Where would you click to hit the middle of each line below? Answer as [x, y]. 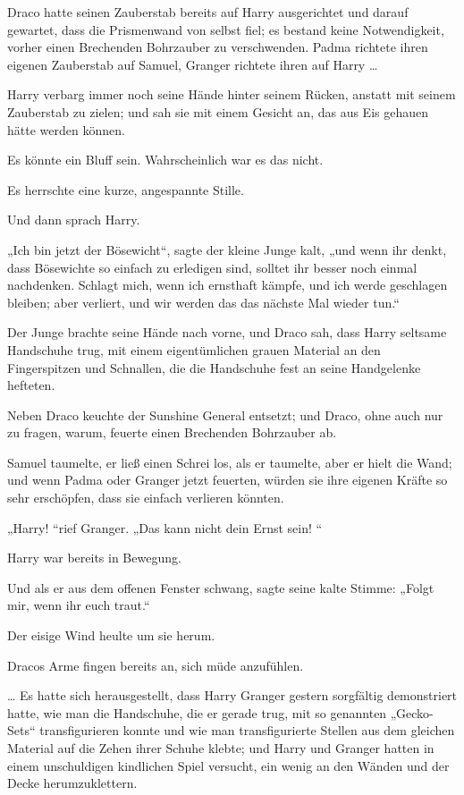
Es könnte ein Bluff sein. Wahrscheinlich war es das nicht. [165, 160]
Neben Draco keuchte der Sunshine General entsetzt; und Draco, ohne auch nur [225, 414]
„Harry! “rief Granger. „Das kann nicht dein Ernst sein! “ [165, 527]
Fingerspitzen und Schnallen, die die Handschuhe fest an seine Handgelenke [214, 367]
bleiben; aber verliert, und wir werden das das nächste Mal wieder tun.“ [203, 302]
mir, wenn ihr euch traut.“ [79, 605]
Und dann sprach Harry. [74, 220]
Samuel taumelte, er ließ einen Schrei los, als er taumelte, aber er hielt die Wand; [230, 462]
